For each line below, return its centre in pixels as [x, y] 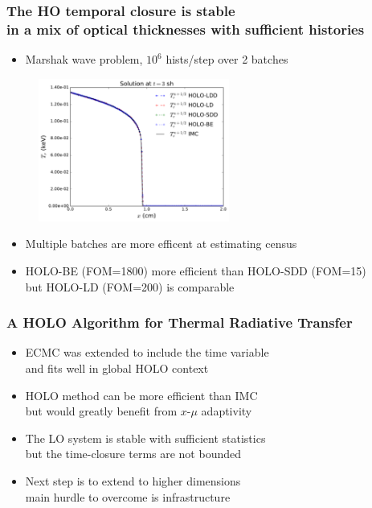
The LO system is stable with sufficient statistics [145, 438]
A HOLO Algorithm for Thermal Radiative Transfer [180, 322]
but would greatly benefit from [101, 411]
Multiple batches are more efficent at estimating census [161, 244]
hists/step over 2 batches [227, 59]
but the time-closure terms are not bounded [133, 454]
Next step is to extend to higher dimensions [133, 481]
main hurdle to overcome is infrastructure [128, 496]
